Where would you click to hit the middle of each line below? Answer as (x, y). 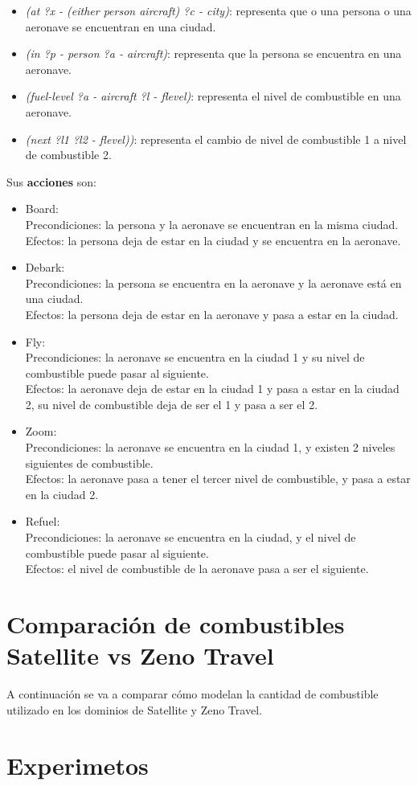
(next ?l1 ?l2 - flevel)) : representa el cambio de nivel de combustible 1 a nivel (216, 139)
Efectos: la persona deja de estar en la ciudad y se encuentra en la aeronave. (213, 240)
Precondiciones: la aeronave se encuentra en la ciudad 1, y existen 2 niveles (210, 447)
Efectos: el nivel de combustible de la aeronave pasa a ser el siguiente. (197, 569)
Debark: (45, 267)
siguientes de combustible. (89, 463)
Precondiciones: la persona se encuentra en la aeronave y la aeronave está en (213, 282)
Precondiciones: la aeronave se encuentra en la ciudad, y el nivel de (191, 537)
